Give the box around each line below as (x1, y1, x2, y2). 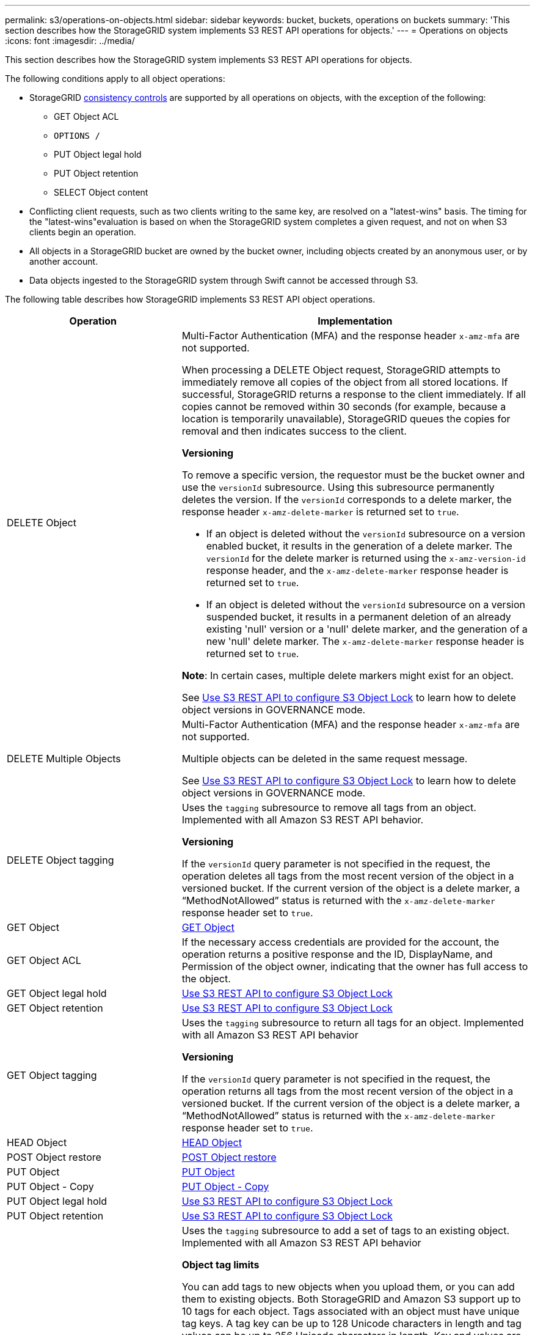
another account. (29, 256, 98, 267)
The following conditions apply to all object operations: (5, 73, 225, 84)
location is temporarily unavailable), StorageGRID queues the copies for (181, 413, 511, 425)
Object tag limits (181, 1259, 260, 1271)
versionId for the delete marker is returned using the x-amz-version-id (206, 552, 526, 564)
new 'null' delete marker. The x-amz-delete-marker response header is (206, 635, 525, 647)
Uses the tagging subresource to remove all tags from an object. (181, 801, 476, 814)
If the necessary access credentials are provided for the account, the (181, 936, 500, 948)
